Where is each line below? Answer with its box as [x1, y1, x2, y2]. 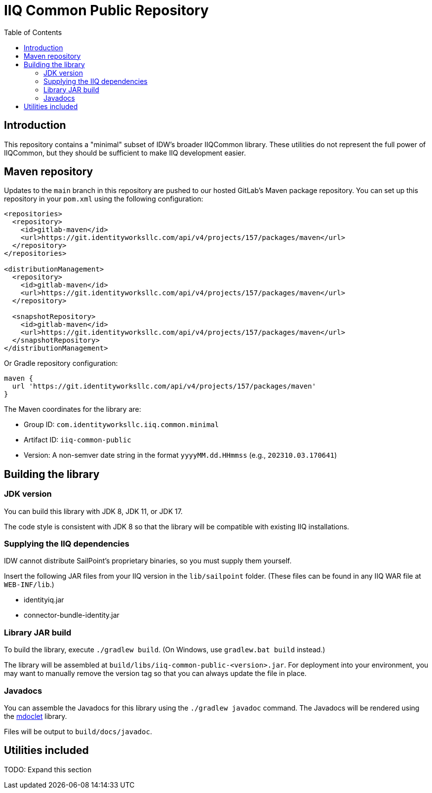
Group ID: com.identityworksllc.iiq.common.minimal [24, 420, 219, 429]
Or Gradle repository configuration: [4, 359, 118, 368]
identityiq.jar [24, 595, 64, 604]
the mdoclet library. [4, 712, 67, 720]
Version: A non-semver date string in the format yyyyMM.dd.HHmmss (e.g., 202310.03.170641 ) [24, 451, 337, 460]
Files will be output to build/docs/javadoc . [4, 727, 152, 736]
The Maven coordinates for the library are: [4, 405, 141, 414]
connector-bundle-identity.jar [24, 611, 119, 620]
